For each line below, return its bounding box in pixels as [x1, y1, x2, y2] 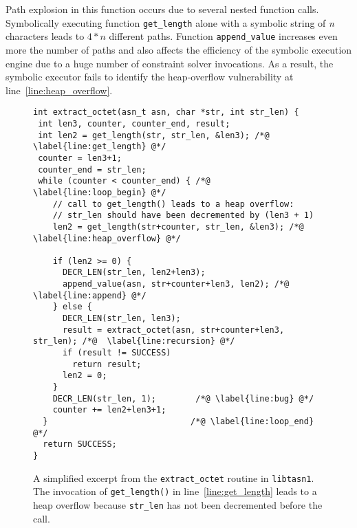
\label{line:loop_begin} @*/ [33, 187, 166, 197]
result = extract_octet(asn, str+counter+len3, [62, 324, 285, 335]
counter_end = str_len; [38, 164, 147, 175]
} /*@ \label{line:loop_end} [43, 417, 314, 426]
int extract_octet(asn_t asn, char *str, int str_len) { [33, 107, 299, 118]
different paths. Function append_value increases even [109, 29, 338, 43]
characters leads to [6, 29, 85, 43]
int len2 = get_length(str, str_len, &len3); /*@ [38, 130, 270, 140]
